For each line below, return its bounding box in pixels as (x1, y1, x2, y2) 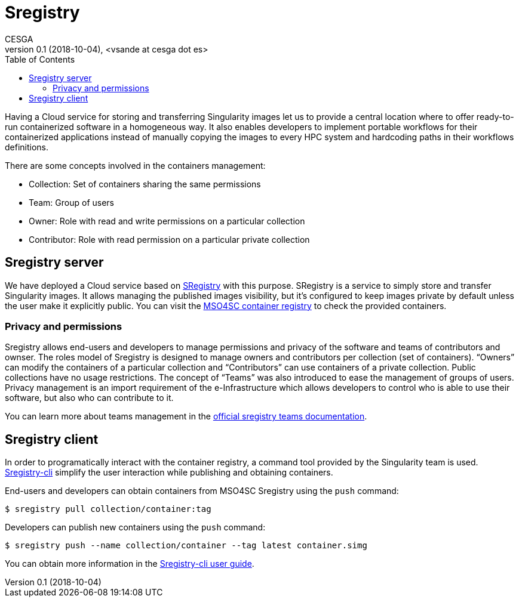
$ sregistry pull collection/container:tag (5, 504, 211, 514)
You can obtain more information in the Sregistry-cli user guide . (5, 558, 254, 569)
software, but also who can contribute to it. (5, 393, 174, 403)
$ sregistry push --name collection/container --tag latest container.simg (5, 541, 367, 551)
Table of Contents (5, 54, 75, 64)
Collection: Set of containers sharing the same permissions (29, 178, 261, 189)
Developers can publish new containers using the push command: (5, 522, 266, 533)
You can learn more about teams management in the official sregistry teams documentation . (5, 411, 367, 422)
